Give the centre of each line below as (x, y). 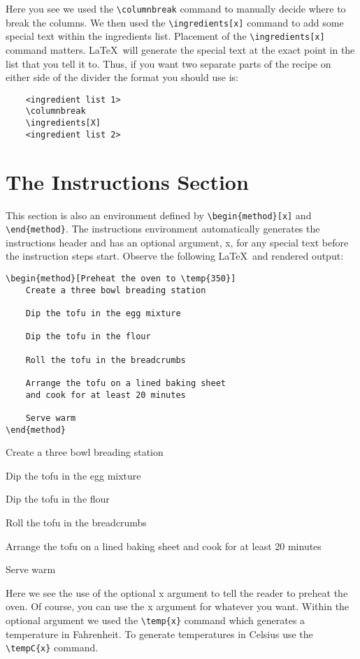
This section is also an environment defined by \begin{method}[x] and (159, 215)
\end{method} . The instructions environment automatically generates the (163, 229)
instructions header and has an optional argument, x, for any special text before (177, 242)
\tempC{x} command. (52, 647)
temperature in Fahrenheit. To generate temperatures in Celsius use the (159, 634)
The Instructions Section (127, 181)
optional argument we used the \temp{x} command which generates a (156, 620)
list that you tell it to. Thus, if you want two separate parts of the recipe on (168, 63)
